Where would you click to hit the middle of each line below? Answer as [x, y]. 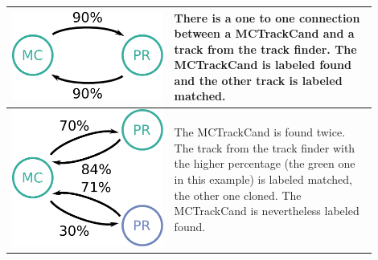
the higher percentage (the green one [265, 163]
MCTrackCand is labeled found [263, 65]
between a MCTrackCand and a [264, 33]
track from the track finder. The [265, 49]
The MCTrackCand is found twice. [260, 132]
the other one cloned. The [238, 195]
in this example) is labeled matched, [263, 179]
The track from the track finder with [265, 147]
